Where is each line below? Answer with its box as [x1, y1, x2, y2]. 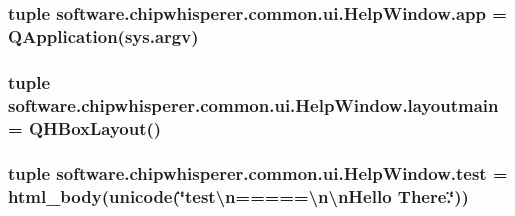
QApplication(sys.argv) [8, 23, 199, 48]
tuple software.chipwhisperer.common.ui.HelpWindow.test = [8, 161, 508, 186]
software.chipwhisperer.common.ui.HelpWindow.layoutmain [8, 92, 499, 117]
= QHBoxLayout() [8, 115, 162, 140]
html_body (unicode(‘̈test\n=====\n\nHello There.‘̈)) [8, 184, 469, 209]
